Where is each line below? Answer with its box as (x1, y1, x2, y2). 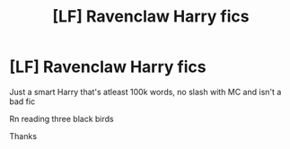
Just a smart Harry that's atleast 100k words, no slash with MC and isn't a (9, 86, 282, 97)
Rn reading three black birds (9, 113, 114, 124)
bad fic (9, 96, 36, 107)
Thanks (9, 130, 38, 141)
